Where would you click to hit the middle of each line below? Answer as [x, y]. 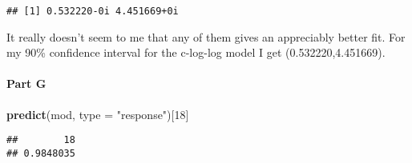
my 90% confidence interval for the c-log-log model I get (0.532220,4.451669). [196, 52]
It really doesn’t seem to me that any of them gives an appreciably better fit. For [206, 36]
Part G [26, 83]
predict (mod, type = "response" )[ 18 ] [98, 114]
